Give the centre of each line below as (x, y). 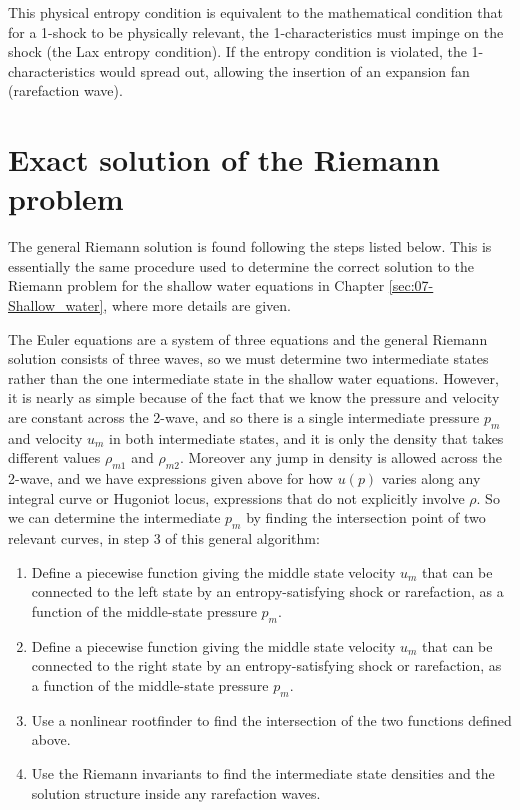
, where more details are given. (197, 305)
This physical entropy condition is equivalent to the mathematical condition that (255, 12)
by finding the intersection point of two (366, 517)
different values (54, 457)
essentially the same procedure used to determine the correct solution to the (241, 265)
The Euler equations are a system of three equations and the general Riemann (248, 338)
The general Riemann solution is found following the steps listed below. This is (250, 246)
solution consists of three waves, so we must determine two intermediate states (248, 358)
